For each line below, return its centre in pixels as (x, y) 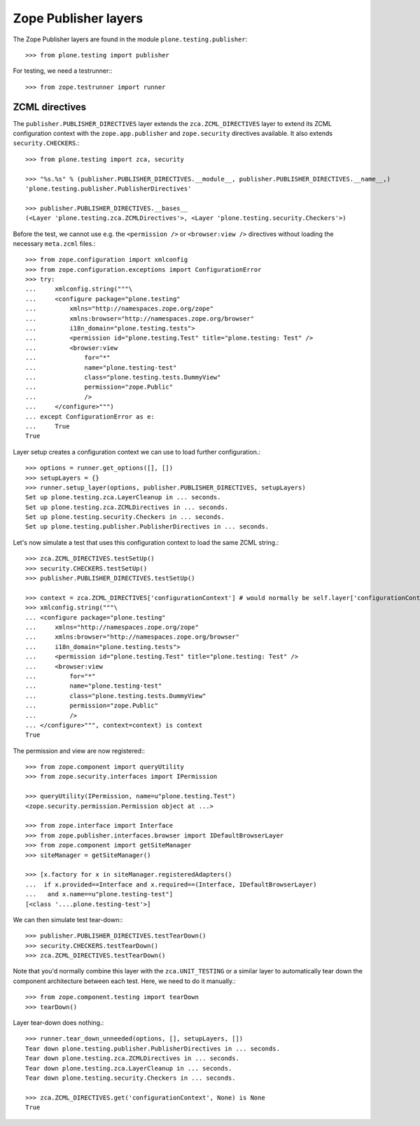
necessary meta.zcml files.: (54, 243)
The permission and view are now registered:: (79, 751)
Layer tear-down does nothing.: (58, 1023)
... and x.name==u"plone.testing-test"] (99, 894)
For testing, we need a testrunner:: (63, 71)
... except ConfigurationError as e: (90, 416)
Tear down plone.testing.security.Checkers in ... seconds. (131, 1078)
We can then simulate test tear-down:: (68, 919)
